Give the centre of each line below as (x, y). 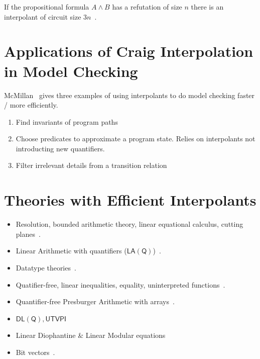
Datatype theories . (46, 267)
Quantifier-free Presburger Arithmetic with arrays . (95, 301)
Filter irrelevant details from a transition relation (91, 165)
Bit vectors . (35, 352)
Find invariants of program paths (67, 121)
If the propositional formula (47, 7)
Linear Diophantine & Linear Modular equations (91, 335)
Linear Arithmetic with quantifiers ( (71, 251)
